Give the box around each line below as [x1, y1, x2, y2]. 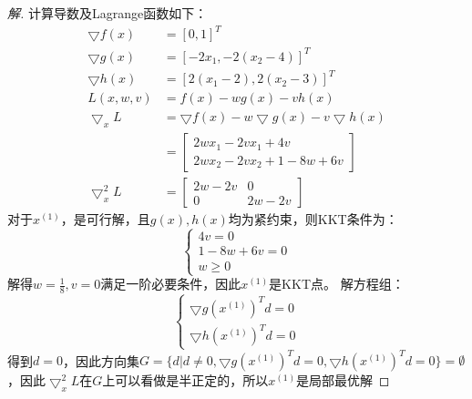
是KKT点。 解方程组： [269, 274, 405, 293]
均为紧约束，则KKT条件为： [228, 210, 398, 229]
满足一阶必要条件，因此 [100, 274, 241, 293]
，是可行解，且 [60, 210, 150, 229]
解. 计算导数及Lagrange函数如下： [7, 4, 208, 22]
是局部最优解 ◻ [296, 371, 390, 390]
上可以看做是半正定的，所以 [102, 371, 269, 390]
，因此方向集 [62, 351, 139, 370]
